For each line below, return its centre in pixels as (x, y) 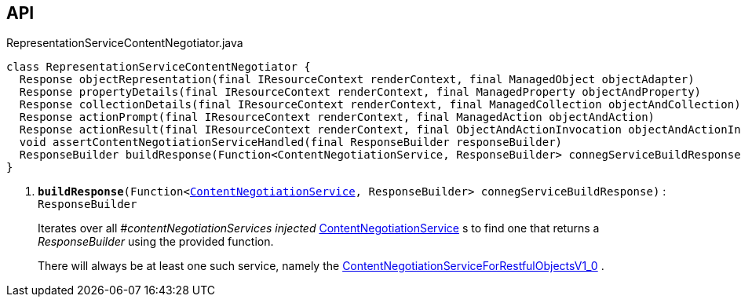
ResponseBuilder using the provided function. (156, 242)
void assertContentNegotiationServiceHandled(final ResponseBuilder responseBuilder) (291, 142)
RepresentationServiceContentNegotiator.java (125, 43)
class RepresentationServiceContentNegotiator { (159, 67)
